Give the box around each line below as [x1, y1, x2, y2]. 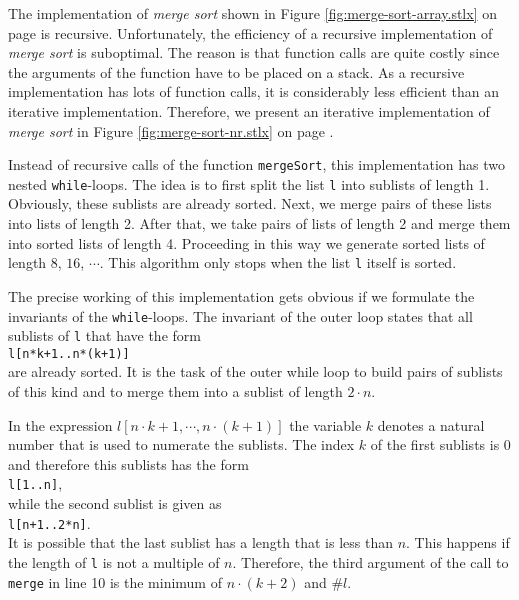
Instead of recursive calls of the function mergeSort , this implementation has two [8, 154, 505, 175]
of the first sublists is [370, 434, 500, 455]
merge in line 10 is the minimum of [8, 571, 222, 592]
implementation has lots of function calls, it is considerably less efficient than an [8, 81, 499, 102]
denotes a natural [377, 414, 485, 435]
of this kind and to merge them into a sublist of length [8, 381, 343, 402]
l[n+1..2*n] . [8, 512, 91, 533]
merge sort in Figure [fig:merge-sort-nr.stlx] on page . [8, 120, 334, 141]
